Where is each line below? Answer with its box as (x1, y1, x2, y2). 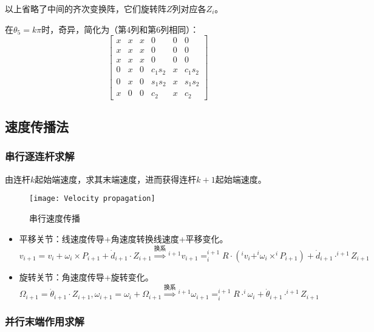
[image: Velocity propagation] (29, 194, 155, 203)
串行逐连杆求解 (5, 149, 75, 164)
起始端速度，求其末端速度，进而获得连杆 (35, 172, 197, 185)
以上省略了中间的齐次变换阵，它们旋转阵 (5, 2, 166, 15)
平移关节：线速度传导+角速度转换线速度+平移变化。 (19, 232, 228, 245)
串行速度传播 (29, 212, 80, 224)
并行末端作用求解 (5, 313, 84, 328)
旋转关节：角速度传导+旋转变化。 (19, 270, 154, 283)
